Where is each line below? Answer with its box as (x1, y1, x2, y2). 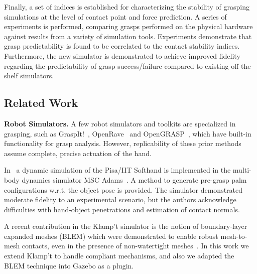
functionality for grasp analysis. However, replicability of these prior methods (4, 138, 241, 149)
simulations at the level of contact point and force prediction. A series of (4, 11, 227, 22)
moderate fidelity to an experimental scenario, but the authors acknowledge (4, 194, 236, 205)
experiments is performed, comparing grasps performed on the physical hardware (4, 21, 253, 32)
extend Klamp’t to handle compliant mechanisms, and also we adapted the (4, 250, 234, 261)
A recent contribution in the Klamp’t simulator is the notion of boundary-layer (4, 221, 247, 231)
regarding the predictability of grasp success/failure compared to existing (4, 60, 229, 71)
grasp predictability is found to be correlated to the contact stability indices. (4, 41, 240, 51)
